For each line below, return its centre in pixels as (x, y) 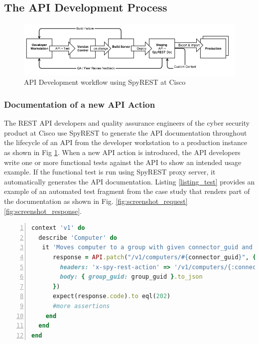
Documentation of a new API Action (80, 104)
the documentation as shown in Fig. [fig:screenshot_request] (96, 201)
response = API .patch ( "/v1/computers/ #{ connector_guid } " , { (154, 258)
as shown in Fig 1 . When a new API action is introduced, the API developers (122, 152)
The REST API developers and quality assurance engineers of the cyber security (127, 123)
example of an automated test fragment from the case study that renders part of (127, 191)
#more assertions (81, 306)
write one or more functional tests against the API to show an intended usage (123, 162)
